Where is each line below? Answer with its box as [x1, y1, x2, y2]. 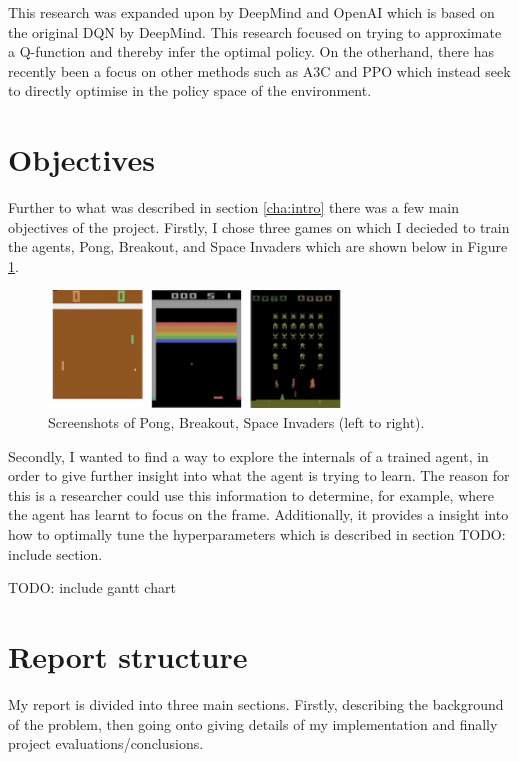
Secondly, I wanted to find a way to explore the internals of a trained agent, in [8, 445, 489, 466]
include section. [8, 543, 103, 564]
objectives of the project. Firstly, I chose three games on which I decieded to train [8, 216, 510, 237]
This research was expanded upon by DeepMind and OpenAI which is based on [8, 2, 495, 22]
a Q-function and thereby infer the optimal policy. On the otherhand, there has [8, 41, 495, 62]
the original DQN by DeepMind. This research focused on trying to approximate [8, 21, 502, 42]
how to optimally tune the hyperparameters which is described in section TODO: [8, 524, 506, 544]
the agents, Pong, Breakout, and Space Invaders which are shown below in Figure [8, 236, 508, 257]
